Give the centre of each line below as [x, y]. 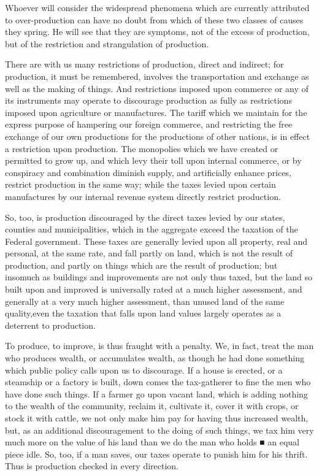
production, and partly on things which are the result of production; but [141, 265]
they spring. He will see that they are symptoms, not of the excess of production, [157, 32]
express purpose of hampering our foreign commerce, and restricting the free [149, 124]
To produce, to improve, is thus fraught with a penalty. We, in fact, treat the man [159, 346]
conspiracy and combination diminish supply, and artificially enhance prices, [148, 172]
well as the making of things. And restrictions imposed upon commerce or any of [157, 88]
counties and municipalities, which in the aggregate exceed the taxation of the [152, 229]
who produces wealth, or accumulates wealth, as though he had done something [155, 358]
